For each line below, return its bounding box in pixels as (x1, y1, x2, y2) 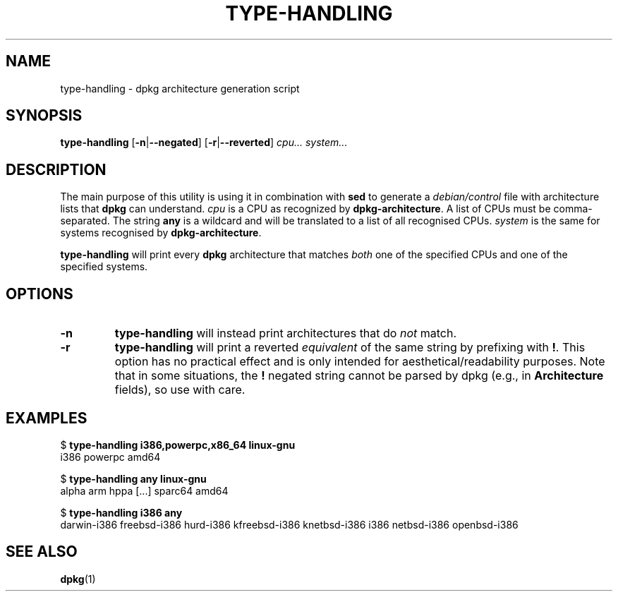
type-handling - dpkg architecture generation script (60, 82, 300, 95)
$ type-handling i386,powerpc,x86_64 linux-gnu (60, 438, 296, 451)
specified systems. (60, 260, 148, 273)
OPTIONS (6, 284, 73, 303)
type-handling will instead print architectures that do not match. (114, 326, 457, 341)
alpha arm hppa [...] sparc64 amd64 (60, 484, 229, 497)
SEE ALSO (6, 543, 78, 561)
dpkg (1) (60, 572, 96, 585)
